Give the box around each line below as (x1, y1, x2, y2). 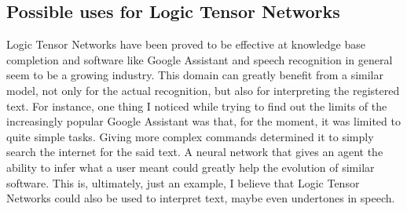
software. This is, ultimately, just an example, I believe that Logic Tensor (6, 174, 360, 191)
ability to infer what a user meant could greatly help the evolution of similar (6, 158, 375, 175)
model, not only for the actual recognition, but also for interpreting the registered (6, 82, 400, 98)
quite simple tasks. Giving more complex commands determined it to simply (6, 128, 374, 144)
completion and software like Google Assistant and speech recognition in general (6, 51, 393, 67)
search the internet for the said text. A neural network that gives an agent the (6, 144, 383, 160)
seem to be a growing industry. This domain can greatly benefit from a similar (6, 67, 384, 83)
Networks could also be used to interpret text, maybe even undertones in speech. (6, 190, 395, 206)
